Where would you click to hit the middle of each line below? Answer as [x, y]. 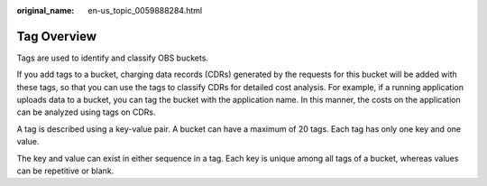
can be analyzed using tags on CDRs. [87, 112]
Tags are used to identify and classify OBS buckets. [113, 58]
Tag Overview [57, 36]
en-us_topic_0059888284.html [145, 10]
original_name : [46, 10]
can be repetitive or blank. [65, 171]
